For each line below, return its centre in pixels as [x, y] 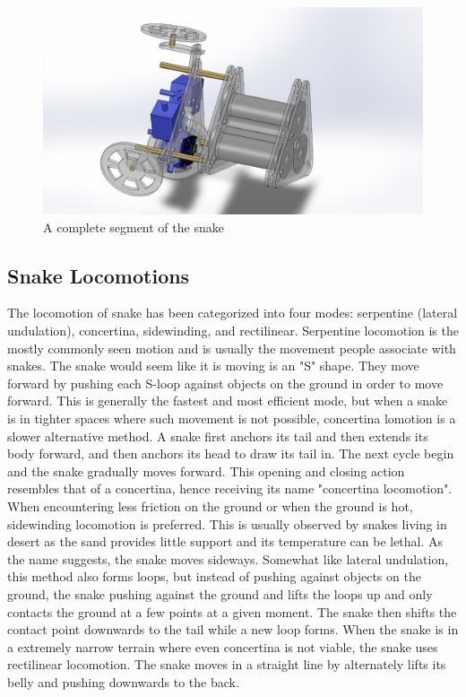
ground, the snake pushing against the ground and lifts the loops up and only [220, 593]
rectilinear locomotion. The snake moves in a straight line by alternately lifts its [227, 664]
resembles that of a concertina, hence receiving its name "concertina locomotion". [230, 488]
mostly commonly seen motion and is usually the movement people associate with [232, 348]
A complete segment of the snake [134, 227]
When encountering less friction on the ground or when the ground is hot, [210, 505]
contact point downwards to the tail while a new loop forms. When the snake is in [233, 629]
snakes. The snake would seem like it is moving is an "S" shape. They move [213, 366]
